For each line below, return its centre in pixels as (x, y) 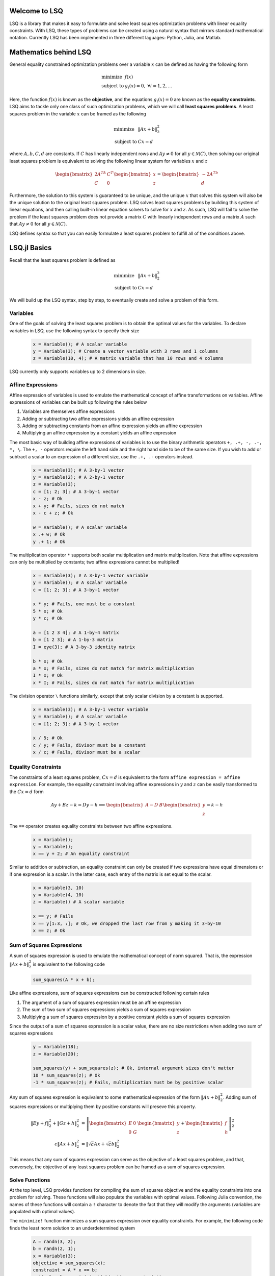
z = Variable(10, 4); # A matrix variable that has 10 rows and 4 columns (128, 358)
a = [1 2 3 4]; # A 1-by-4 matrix (76, 633)
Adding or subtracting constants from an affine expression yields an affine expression (112, 426)
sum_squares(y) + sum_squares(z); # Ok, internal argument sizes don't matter (133, 1068)
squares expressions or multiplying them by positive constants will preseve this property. (103, 1106)
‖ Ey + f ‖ (40, 1123)
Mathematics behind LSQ (50, 52)
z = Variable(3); (54, 484)
